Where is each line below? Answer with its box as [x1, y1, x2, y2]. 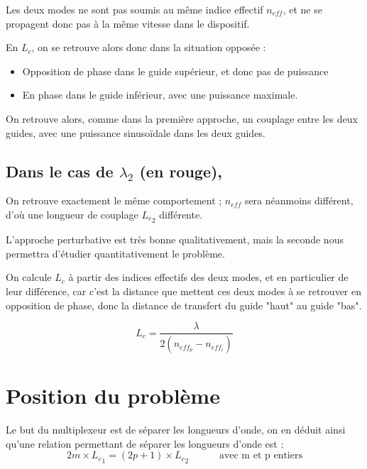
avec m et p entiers [219, 451, 302, 461]
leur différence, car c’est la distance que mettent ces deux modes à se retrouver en [6, 283, 362, 298]
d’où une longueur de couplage [6, 206, 138, 221]
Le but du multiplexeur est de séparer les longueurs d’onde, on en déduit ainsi [6, 422, 346, 437]
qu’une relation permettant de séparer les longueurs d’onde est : [6, 436, 284, 451]
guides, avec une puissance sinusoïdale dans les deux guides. [6, 125, 265, 140]
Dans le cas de [6, 160, 114, 182]
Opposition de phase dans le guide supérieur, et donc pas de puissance [22, 63, 329, 78]
